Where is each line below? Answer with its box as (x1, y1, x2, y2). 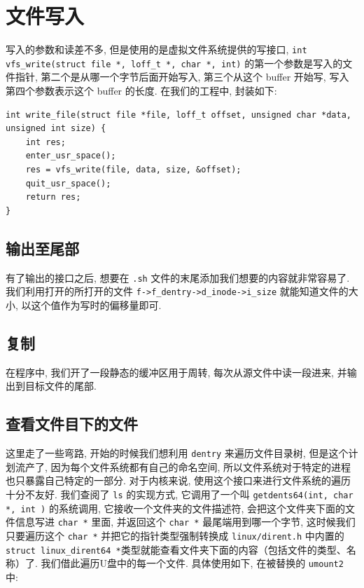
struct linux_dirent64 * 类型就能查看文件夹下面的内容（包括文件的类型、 (6, 542, 346, 556)
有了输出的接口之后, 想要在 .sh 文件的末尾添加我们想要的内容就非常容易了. (6, 270, 350, 285)
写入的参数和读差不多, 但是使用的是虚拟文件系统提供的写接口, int (6, 42, 307, 57)
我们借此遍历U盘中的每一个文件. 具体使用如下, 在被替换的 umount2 (41, 556, 344, 570)
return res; (25, 192, 81, 203)
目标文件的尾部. (24, 378, 97, 393)
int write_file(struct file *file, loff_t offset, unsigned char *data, (6, 109, 351, 120)
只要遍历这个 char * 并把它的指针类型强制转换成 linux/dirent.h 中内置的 (6, 528, 344, 542)
